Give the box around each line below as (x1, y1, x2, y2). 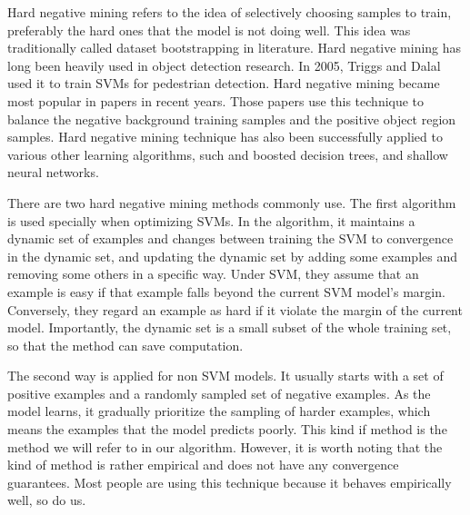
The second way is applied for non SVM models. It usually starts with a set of (7, 366, 444, 385)
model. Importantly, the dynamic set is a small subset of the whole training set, (7, 318, 452, 337)
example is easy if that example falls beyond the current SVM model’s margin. (7, 282, 445, 301)
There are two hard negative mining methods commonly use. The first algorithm (7, 193, 456, 212)
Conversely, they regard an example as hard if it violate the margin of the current (7, 300, 463, 319)
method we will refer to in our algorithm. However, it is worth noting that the (7, 437, 443, 456)
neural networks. (7, 163, 99, 182)
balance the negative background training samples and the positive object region (7, 109, 456, 128)
